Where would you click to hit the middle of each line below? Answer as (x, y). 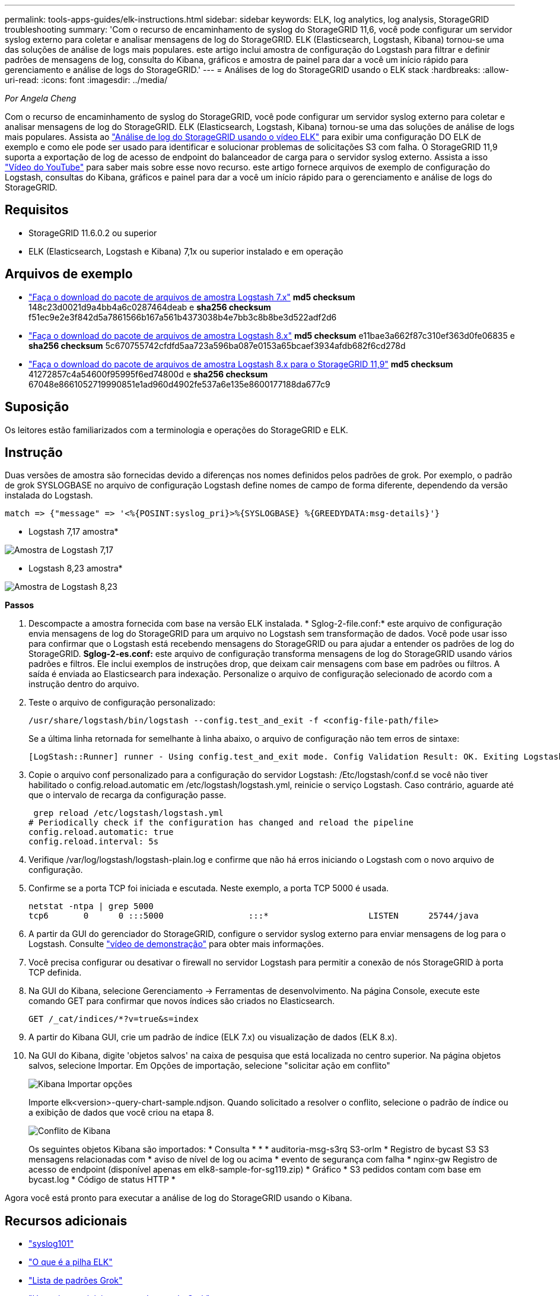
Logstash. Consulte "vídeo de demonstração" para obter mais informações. (176, 944)
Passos (20, 605)
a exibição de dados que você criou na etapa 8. (121, 1113)
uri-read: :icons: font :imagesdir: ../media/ (86, 80)
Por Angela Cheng (41, 98)
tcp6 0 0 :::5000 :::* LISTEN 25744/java (254, 916)
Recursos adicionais (66, 1221)
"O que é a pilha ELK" (71, 1262)
